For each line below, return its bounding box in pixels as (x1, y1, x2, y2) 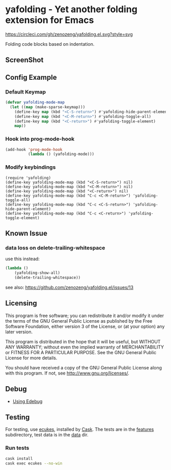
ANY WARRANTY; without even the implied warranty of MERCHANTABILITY (5, 344, 164, 350)
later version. (5, 329, 33, 335)
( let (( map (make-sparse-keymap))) (10, 104, 85, 110)
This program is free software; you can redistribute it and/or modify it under (5, 312, 164, 319)
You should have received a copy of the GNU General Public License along (5, 364, 162, 370)
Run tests (5, 445, 30, 452)
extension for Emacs (5, 14, 94, 26)
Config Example (5, 73, 57, 82)
